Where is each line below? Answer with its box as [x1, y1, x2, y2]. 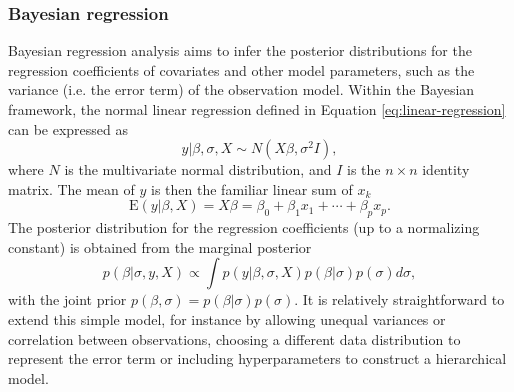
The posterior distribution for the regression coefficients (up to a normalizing [8, 217, 480, 238]
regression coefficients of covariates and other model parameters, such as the [8, 59, 475, 80]
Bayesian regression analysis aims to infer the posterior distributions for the [8, 40, 472, 61]
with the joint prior [8, 289, 127, 310]
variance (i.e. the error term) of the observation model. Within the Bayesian [8, 79, 475, 100]
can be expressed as [8, 118, 129, 139]
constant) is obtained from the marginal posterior [8, 236, 312, 257]
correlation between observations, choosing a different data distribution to [8, 328, 461, 349]
